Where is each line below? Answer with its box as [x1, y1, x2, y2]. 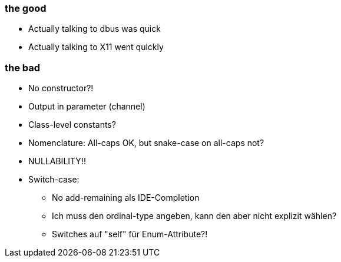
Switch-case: [28, 174, 80, 185]
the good [5, 2, 47, 14]
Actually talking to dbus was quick [28, 24, 161, 34]
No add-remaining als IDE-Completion [52, 193, 200, 203]
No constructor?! [28, 83, 94, 94]
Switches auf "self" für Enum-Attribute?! [52, 229, 208, 240]
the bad [5, 61, 41, 74]
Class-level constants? [28, 120, 116, 130]
